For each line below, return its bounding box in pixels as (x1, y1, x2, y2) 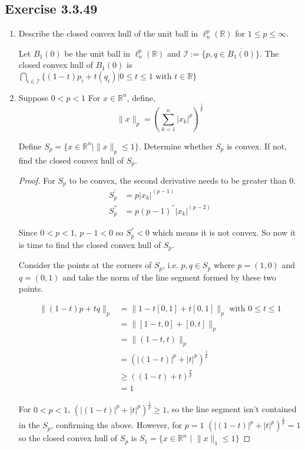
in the (18, 419, 40, 431)
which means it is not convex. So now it (152, 226, 296, 239)
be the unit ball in (64, 47, 130, 59)
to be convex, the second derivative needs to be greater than (69, 174, 287, 186)
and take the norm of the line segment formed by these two (62, 270, 277, 283)
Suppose (18, 91, 49, 103)
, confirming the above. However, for (51, 419, 183, 431)
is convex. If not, (227, 139, 287, 152)
